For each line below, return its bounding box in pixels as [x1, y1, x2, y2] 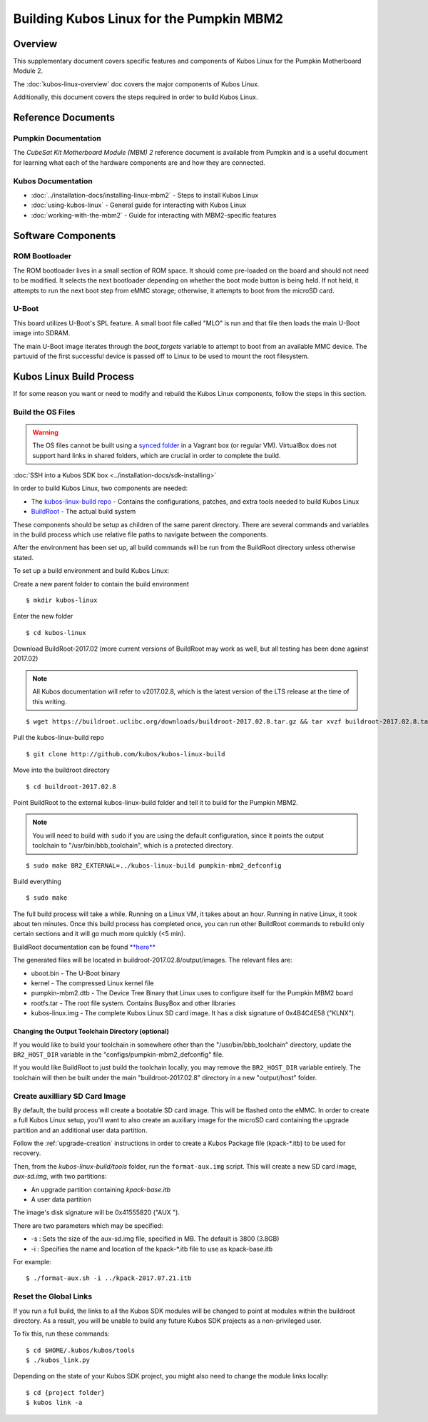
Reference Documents [13, 111, 116, 124]
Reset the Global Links [13, 1291, 93, 1301]
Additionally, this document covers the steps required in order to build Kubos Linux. [13, 93, 258, 101]
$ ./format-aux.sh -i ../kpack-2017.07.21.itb [26, 1274, 192, 1282]
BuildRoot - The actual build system [31, 507, 136, 516]
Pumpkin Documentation [13, 133, 101, 143]
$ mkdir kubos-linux [26, 596, 98, 604]
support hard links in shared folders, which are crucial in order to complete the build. [32, 451, 281, 459]
